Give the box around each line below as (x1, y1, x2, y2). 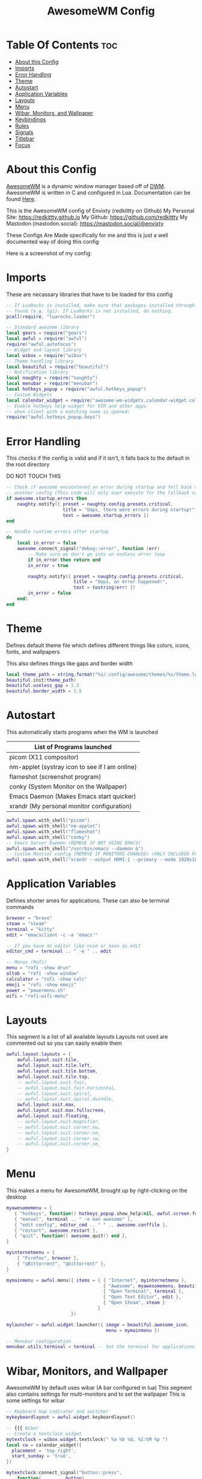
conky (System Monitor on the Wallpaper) (9, 782, 127, 791)
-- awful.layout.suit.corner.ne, (17, 1130, 101, 1136)
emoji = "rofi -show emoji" (6, 981, 77, 987)
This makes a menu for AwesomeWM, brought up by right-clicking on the (6, 1187, 188, 1194)
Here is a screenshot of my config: (6, 249, 92, 257)
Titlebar (14, 135, 35, 142)
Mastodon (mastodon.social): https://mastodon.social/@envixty (6, 220, 164, 227)
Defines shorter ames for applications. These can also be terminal (6, 897, 170, 904)
